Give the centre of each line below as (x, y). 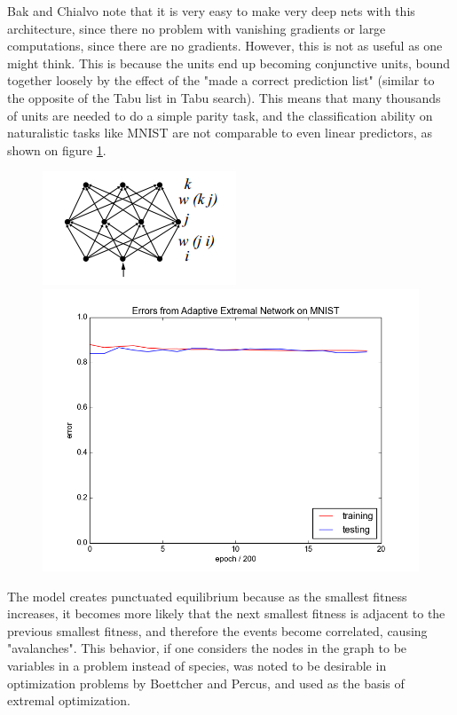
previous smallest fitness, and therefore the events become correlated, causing (217, 630)
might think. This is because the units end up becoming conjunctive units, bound (228, 63)
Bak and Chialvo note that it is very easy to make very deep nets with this (211, 11)
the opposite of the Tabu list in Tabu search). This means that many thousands (224, 97)
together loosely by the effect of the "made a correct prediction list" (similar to (221, 80)
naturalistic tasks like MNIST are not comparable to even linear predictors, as (220, 133)
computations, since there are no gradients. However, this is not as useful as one (225, 46)
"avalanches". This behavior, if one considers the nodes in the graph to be (207, 648)
